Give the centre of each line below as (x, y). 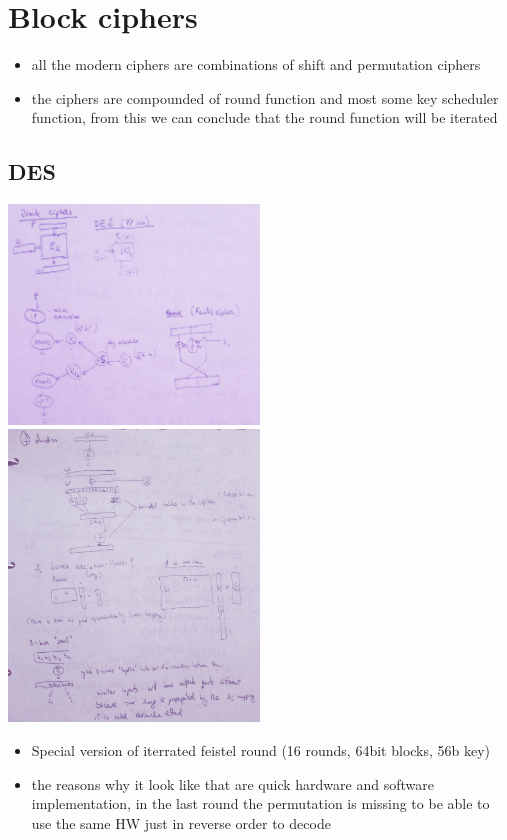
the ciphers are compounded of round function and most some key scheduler (265, 97)
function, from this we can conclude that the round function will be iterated (264, 117)
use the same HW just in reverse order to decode (181, 822)
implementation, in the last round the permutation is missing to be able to (260, 803)
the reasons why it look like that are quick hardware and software (232, 783)
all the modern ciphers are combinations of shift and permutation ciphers (256, 64)
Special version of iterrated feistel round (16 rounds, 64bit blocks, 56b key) (261, 750)
